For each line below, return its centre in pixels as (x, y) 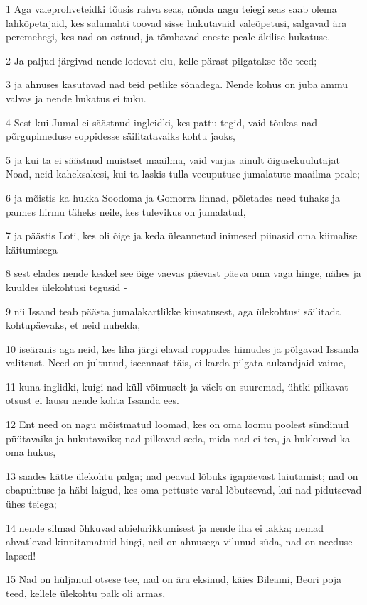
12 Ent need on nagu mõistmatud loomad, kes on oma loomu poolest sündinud (177, 424)
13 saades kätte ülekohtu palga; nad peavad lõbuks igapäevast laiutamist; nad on (182, 475)
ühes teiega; (31, 504)
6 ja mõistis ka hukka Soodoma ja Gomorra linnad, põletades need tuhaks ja (173, 197)
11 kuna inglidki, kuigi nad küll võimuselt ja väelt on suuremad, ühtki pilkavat (177, 386)
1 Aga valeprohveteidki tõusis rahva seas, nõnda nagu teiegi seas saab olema (171, 9)
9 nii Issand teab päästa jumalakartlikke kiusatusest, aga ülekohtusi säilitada (173, 311)
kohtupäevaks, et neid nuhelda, (73, 325)
